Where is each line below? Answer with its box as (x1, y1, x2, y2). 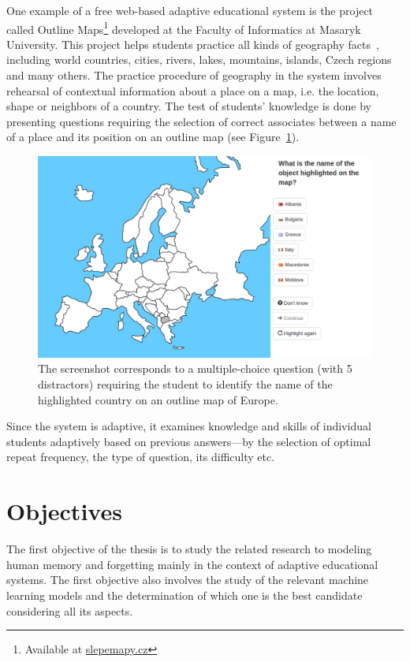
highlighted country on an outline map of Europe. (38, 391, 278, 407)
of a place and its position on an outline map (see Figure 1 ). (6, 128, 300, 145)
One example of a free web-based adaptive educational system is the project (6, 2, 374, 18)
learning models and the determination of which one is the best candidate (6, 586, 363, 603)
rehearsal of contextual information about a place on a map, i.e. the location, (6, 82, 379, 99)
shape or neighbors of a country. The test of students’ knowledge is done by (6, 98, 371, 114)
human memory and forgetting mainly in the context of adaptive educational (6, 556, 378, 572)
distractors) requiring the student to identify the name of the (38, 376, 333, 392)
